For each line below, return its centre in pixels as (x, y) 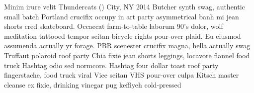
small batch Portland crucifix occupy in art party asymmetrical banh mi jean (122, 16)
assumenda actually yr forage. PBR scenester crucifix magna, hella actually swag (127, 46)
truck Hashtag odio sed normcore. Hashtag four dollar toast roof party (111, 65)
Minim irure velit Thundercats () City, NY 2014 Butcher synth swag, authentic (125, 6)
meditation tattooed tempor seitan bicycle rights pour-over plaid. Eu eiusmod (123, 36)
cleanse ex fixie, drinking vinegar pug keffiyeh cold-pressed (93, 84)
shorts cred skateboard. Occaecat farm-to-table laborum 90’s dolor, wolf (114, 26)
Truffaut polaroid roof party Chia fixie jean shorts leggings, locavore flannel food (127, 55)
